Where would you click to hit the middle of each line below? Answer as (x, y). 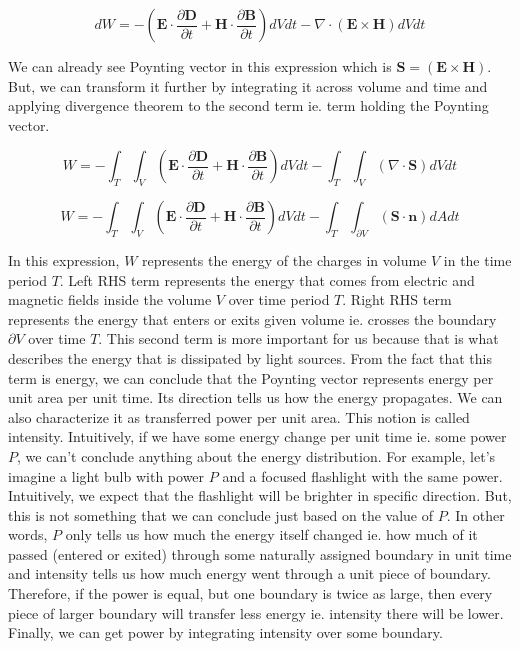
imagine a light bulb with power (106, 475)
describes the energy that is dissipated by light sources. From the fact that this (250, 357)
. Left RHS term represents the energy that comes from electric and (267, 279)
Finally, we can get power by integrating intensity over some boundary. (225, 632)
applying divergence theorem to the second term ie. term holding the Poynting (248, 105)
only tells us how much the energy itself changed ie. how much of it (271, 534)
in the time (477, 259)
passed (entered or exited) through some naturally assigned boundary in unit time (260, 553)
